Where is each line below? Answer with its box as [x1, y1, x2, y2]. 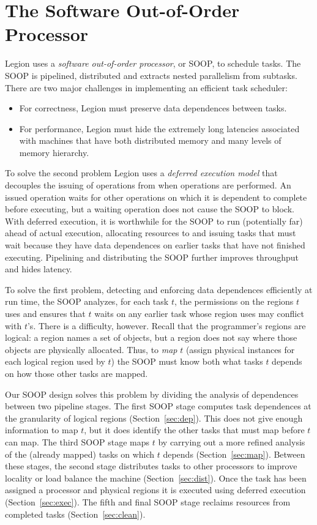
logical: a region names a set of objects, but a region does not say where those [5, 331, 297, 344]
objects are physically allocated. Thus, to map [5, 343, 177, 356]
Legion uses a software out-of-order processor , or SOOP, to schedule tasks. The [5, 57, 301, 70]
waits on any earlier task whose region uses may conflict [94, 307, 304, 319]
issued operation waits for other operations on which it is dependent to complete [5, 190, 307, 203]
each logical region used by [5, 355, 105, 368]
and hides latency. [5, 262, 72, 275]
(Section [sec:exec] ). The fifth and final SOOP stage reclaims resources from [5, 495, 291, 508]
